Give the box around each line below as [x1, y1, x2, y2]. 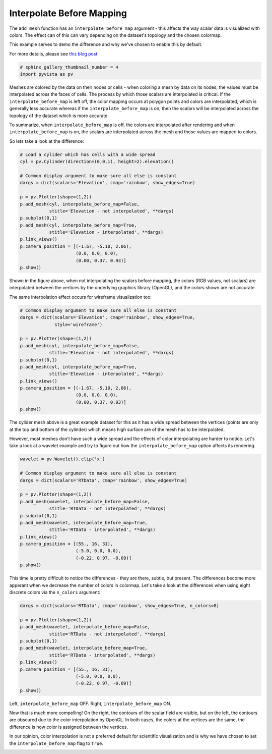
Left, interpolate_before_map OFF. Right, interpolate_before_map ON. [9, 701, 171, 707]
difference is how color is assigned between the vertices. [9, 724, 128, 730]
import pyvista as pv [20, 71, 74, 77]
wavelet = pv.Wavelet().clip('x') [20, 456, 105, 462]
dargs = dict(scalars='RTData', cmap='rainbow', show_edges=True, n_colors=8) [20, 603, 219, 609]
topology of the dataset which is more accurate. [9, 113, 109, 119]
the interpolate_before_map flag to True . [9, 740, 103, 746]
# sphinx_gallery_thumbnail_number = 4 [20, 64, 118, 70]
